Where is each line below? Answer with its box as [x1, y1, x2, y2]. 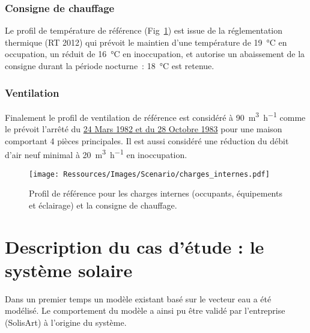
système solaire [5, 257, 133, 282]
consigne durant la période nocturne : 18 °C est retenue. [5, 60, 214, 72]
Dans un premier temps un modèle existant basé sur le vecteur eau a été [5, 292, 272, 305]
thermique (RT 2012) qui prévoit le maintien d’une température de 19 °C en [5, 35, 287, 48]
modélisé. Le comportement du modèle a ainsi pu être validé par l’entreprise [5, 304, 285, 317]
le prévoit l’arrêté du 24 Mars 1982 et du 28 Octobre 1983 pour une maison [5, 123, 282, 135]
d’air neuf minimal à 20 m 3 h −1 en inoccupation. [5, 147, 187, 160]
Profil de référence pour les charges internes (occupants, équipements [29, 187, 282, 200]
